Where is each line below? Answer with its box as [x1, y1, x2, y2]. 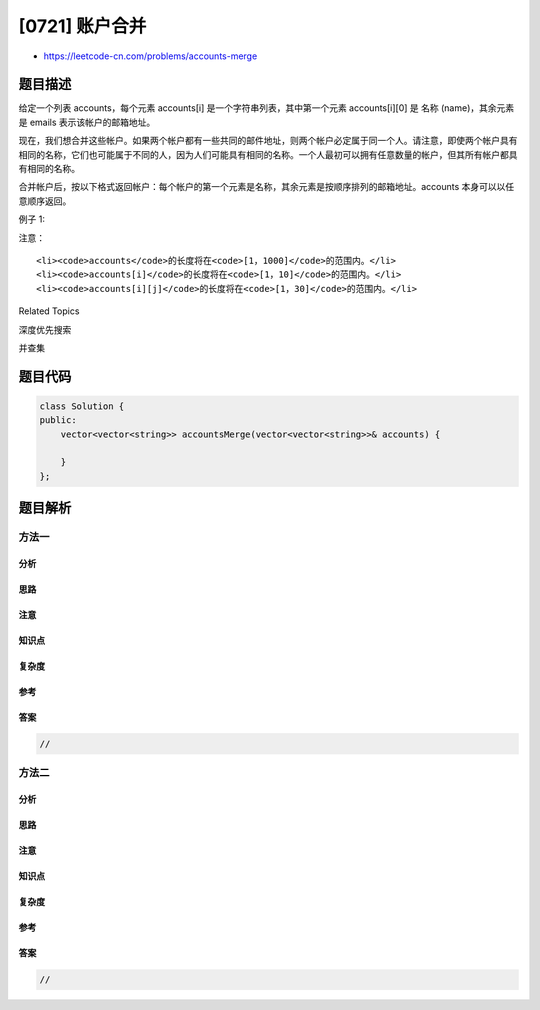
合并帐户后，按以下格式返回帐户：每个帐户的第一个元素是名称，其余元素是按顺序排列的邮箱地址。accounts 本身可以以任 [18, 181, 515, 193]
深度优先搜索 [18, 323, 72, 335]
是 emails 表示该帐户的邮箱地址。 [18, 116, 156, 128]
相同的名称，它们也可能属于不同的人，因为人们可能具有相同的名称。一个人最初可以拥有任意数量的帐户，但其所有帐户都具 [18, 148, 518, 160]
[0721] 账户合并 [18, 15, 147, 37]
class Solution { [39, 400, 125, 412]
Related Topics [18, 305, 80, 317]
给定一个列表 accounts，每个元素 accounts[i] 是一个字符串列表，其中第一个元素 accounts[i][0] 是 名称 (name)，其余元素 [18, 102, 515, 114]
